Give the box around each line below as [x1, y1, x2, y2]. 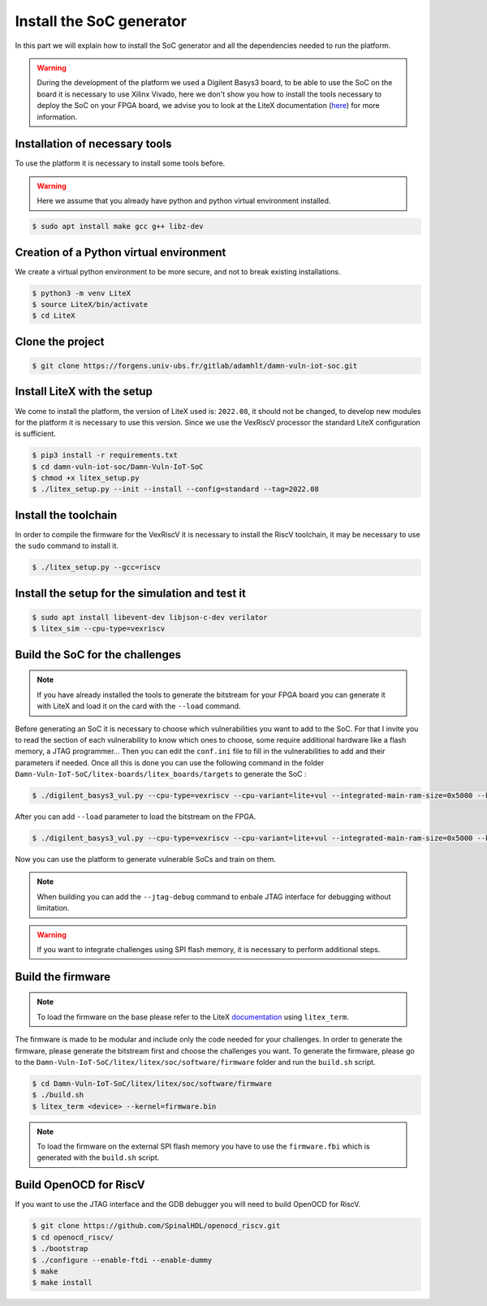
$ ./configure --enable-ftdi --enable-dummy [32, 1255, 213, 1265]
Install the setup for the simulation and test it [15, 586, 247, 600]
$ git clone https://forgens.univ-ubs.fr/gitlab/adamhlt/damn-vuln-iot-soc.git [32, 361, 358, 371]
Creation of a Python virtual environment [15, 245, 226, 259]
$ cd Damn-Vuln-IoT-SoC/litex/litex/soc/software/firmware [32, 1079, 272, 1088]
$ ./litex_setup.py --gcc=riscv [32, 562, 162, 572]
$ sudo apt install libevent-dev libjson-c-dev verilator [32, 613, 268, 622]
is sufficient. [15, 429, 57, 438]
